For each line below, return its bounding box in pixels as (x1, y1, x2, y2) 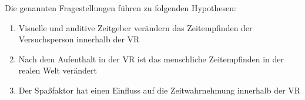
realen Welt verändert (18, 64, 97, 76)
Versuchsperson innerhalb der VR (18, 33, 140, 45)
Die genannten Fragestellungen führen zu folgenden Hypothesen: (5, 2, 236, 14)
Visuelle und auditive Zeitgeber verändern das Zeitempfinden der (18, 21, 253, 34)
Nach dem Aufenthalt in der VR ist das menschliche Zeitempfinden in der (18, 52, 284, 65)
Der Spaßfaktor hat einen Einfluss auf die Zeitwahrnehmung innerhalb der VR (18, 84, 301, 96)
